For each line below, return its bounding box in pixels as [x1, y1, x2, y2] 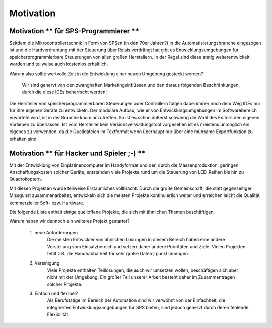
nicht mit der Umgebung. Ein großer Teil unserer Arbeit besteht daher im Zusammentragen [47, 274, 235, 280]
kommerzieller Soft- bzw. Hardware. [9, 200, 84, 206]
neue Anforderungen [34, 229, 78, 235]
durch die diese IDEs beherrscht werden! [22, 89, 107, 95]
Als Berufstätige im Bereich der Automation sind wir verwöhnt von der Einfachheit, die [47, 297, 226, 303]
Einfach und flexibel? [34, 290, 78, 296]
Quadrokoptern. [9, 176, 42, 182]
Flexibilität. [47, 311, 70, 317]
